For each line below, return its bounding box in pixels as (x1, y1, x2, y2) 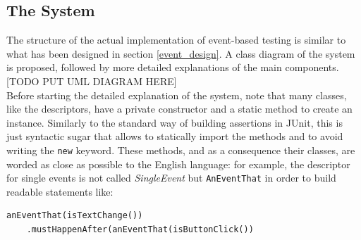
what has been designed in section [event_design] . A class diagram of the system (6, 46, 355, 61)
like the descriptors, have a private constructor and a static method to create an (6, 101, 353, 116)
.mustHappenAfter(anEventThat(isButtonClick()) (26, 225, 254, 235)
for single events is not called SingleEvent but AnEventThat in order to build (6, 170, 336, 185)
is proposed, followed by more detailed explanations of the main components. (6, 60, 339, 75)
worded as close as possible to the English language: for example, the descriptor (6, 156, 350, 171)
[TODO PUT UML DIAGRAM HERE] (6, 73, 177, 88)
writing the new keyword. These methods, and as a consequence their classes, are (6, 142, 355, 157)
